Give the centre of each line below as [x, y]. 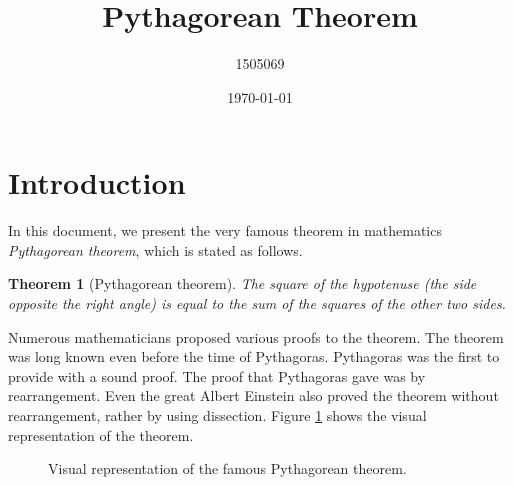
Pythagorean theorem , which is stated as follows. [155, 249]
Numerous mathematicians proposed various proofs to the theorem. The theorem [256, 336]
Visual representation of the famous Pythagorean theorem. [227, 468]
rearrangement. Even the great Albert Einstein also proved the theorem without [253, 395]
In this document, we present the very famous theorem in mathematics [225, 230]
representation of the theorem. [101, 434]
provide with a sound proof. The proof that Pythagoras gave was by [217, 375]
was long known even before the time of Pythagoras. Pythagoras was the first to [254, 356]
